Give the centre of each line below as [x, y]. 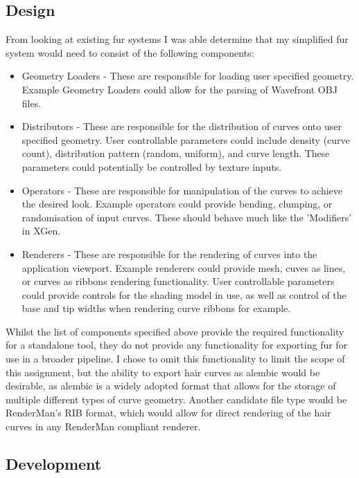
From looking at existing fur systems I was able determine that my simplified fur [177, 39]
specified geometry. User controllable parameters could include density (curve [186, 139]
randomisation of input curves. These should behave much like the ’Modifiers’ [187, 217]
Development [54, 464]
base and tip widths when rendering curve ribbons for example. [156, 308]
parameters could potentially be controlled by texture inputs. [152, 166]
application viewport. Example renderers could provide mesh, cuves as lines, [184, 267]
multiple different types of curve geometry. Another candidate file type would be [176, 399]
